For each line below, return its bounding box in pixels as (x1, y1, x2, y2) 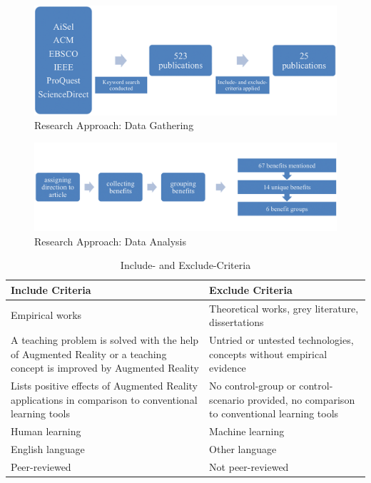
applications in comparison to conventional (11, 392, 198, 407)
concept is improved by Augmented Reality (11, 360, 199, 375)
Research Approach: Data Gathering (34, 118, 194, 133)
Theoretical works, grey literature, (209, 300, 359, 315)
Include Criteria (11, 282, 91, 297)
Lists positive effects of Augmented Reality (11, 378, 198, 393)
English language (11, 441, 85, 456)
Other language (209, 441, 277, 456)
